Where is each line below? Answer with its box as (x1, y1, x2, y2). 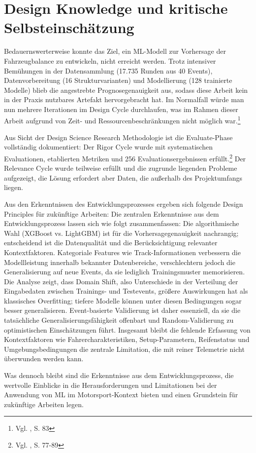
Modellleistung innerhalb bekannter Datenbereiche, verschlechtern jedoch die (4, 257, 235, 267)
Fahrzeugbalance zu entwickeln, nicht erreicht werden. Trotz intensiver (4, 55, 216, 66)
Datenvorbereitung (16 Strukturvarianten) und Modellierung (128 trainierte (4, 75, 232, 85)
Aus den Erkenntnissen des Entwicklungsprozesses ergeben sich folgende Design (4, 198, 243, 209)
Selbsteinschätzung (4, 17, 134, 38)
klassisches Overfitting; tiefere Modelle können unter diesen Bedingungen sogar (4, 295, 242, 305)
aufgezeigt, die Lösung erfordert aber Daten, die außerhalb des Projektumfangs (4, 172, 243, 183)
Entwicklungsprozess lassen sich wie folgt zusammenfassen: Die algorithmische (4, 218, 239, 228)
